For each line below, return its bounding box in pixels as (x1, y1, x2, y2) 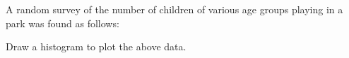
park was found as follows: (6, 15, 119, 30)
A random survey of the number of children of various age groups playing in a (6, 2, 343, 16)
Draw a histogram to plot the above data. (6, 39, 187, 54)
